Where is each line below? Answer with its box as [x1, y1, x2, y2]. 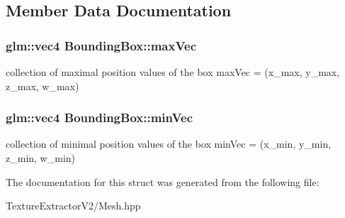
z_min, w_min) [6, 151, 75, 165]
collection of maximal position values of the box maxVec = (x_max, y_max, [6, 65, 340, 79]
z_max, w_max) [6, 78, 79, 93]
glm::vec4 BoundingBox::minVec [6, 109, 193, 126]
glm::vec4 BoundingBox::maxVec [6, 36, 197, 54]
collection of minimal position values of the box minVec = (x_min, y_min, [6, 136, 332, 151]
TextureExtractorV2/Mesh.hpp [6, 198, 141, 213]
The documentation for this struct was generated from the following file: [6, 174, 319, 189]
